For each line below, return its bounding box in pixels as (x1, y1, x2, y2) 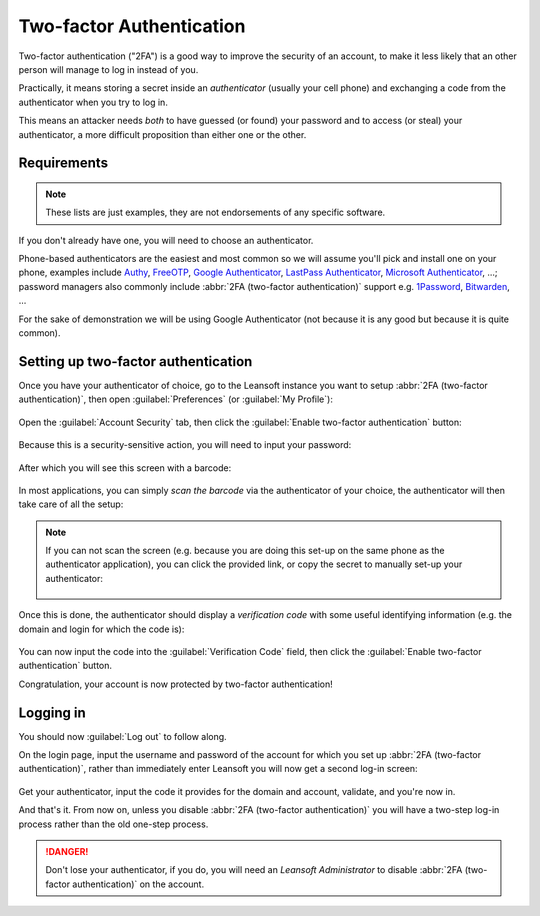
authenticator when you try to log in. (18, 96, 169, 108)
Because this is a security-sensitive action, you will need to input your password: (18, 439, 352, 451)
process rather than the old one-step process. (18, 818, 209, 830)
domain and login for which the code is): (18, 623, 185, 635)
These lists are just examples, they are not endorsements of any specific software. (45, 206, 386, 219)
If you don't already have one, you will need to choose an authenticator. (18, 234, 314, 246)
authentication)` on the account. (71, 878, 205, 890)
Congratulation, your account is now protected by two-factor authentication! (18, 678, 334, 690)
